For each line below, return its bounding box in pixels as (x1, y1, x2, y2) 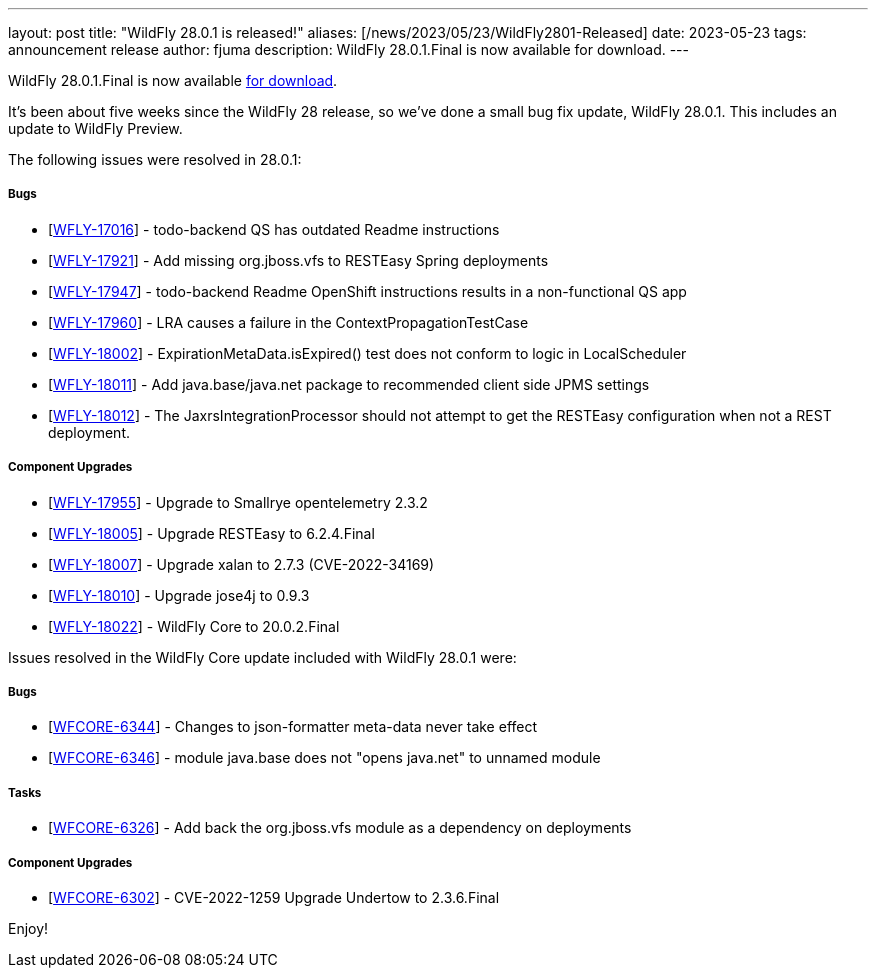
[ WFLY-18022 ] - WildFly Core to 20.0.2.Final (48, 617, 340, 635)
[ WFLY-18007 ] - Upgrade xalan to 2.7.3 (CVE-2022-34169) (48, 555, 435, 573)
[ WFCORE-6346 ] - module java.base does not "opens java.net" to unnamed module (48, 749, 601, 767)
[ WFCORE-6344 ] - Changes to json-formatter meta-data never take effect (48, 718, 538, 736)
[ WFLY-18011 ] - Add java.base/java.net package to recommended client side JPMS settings (48, 375, 650, 393)
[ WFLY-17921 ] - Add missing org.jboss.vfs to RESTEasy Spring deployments (48, 251, 549, 269)
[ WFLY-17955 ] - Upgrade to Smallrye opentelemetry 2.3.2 (48, 493, 428, 511)
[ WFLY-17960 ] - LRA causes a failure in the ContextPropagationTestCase (48, 313, 529, 331)
